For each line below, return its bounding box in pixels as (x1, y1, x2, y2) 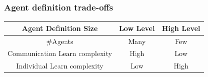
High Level (162, 22, 200, 33)
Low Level (119, 22, 155, 33)
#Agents (46, 35, 73, 46)
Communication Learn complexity (8, 48, 112, 58)
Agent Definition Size (22, 22, 98, 33)
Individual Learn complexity (16, 60, 103, 71)
